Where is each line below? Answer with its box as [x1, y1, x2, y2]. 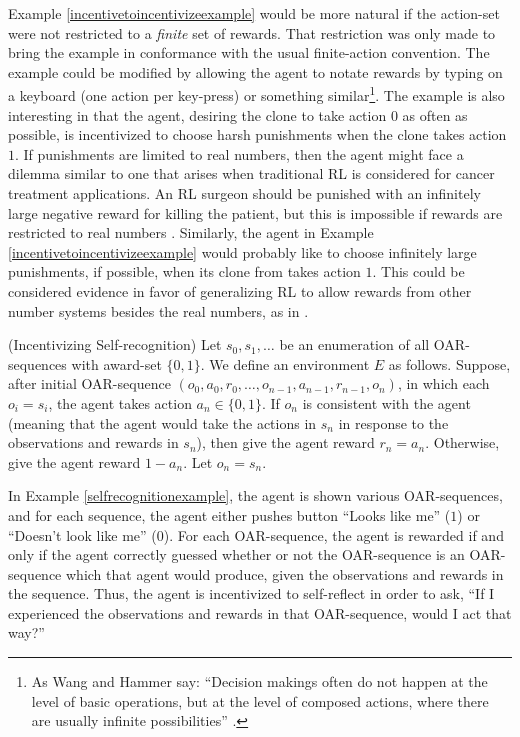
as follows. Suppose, [388, 353, 511, 374]
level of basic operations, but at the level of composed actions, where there [31, 690, 489, 711]
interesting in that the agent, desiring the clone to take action [8, 104, 387, 125]
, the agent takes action [48, 392, 192, 413]
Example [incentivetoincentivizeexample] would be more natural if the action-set [8, 3, 500, 23]
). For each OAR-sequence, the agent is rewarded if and [163, 524, 504, 545]
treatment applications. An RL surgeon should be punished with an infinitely [8, 183, 481, 203]
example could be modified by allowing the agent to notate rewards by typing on [8, 61, 503, 82]
